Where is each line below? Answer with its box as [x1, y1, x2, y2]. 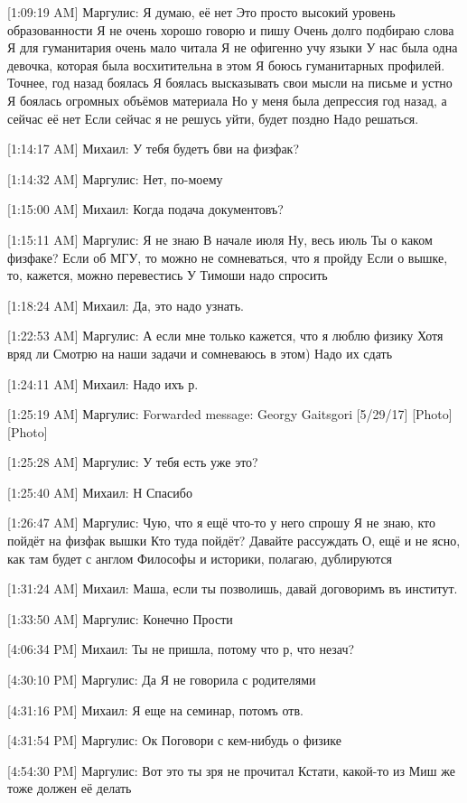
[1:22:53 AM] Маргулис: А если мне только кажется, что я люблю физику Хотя [7, 326, 444, 345]
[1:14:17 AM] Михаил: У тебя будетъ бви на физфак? [7, 139, 300, 158]
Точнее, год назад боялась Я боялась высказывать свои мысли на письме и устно [7, 73, 453, 92]
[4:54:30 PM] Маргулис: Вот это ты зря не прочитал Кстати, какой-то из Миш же [7, 761, 455, 780]
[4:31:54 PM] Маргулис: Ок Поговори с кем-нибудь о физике [7, 731, 341, 750]
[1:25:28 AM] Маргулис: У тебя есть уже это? [7, 453, 258, 472]
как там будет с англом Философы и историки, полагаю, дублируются [7, 548, 393, 567]
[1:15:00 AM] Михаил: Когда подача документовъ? [7, 200, 284, 219]
